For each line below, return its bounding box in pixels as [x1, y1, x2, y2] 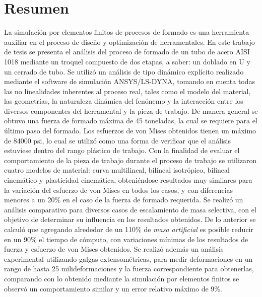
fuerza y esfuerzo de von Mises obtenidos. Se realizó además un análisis [4, 244, 224, 254]
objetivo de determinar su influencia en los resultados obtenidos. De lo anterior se [4, 214, 256, 225]
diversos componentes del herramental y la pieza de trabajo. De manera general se [4, 105, 258, 116]
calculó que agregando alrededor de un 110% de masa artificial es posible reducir [4, 224, 253, 234]
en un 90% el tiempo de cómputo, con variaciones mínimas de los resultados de [4, 234, 248, 244]
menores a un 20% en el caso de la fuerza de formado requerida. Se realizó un [4, 194, 243, 205]
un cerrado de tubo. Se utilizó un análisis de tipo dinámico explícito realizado [4, 66, 244, 77]
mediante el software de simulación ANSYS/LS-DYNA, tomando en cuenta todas [4, 76, 255, 87]
